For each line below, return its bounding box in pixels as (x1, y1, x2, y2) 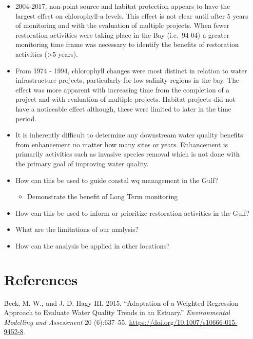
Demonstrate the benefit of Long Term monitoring (27, 191, 178, 202)
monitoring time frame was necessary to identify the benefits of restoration (15, 39, 239, 49)
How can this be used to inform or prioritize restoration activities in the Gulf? (15, 207, 250, 218)
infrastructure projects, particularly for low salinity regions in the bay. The (15, 75, 239, 85)
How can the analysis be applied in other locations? (15, 240, 170, 250)
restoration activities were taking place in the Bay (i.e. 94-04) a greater (15, 29, 230, 40)
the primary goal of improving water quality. (15, 158, 149, 168)
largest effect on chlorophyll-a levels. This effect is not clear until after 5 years (15, 10, 248, 21)
